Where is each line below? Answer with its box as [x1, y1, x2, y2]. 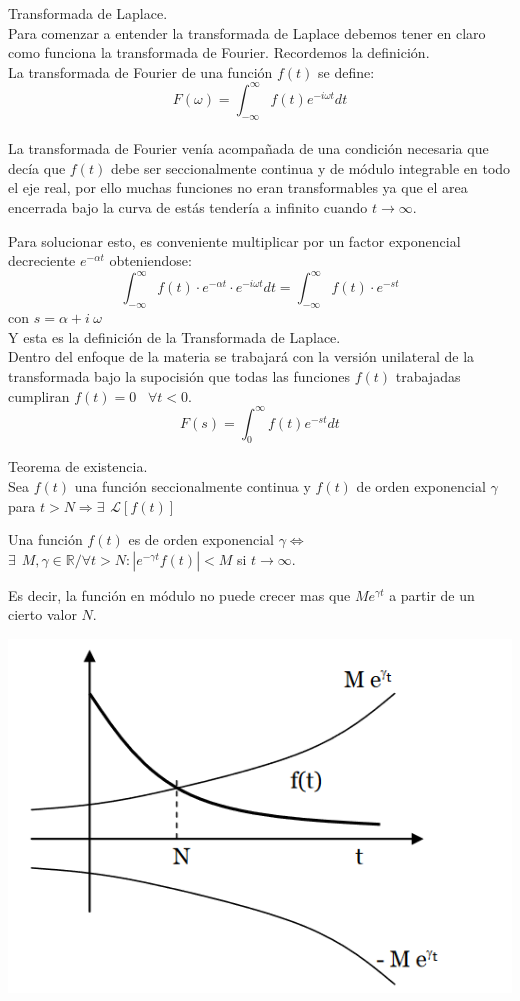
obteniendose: [109, 250, 192, 271]
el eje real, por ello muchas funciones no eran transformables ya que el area [8, 177, 468, 198]
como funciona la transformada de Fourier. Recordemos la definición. [8, 42, 430, 63]
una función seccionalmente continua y [74, 475, 311, 496]
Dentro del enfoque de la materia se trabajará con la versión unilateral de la [8, 346, 475, 367]
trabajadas [395, 365, 461, 386]
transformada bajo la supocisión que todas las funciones [8, 365, 351, 386]
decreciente [8, 250, 76, 271]
